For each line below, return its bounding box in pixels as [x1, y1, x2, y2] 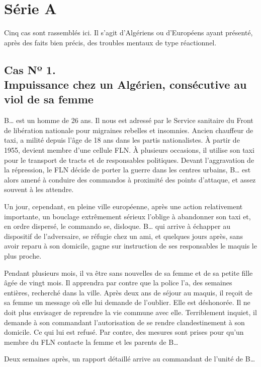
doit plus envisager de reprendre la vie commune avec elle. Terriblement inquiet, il [4, 307, 257, 317]
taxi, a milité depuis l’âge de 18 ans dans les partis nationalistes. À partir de [4, 135, 240, 145]
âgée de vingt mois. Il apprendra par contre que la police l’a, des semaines [4, 277, 232, 288]
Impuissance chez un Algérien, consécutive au [4, 77, 247, 92]
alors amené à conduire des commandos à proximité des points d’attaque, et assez [4, 174, 256, 185]
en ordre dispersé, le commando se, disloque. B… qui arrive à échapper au [4, 221, 230, 231]
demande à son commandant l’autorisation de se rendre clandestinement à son [4, 317, 245, 327]
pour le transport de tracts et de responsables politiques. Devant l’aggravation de [4, 154, 254, 165]
